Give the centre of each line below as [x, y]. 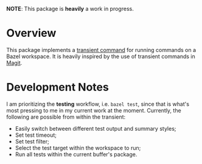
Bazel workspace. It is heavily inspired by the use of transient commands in [101, 56]
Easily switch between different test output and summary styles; [96, 128]
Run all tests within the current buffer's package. [76, 154]
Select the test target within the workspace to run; [78, 148]
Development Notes [58, 87]
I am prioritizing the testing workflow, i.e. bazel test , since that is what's [98, 104]
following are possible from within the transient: [66, 117]
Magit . [14, 62]
